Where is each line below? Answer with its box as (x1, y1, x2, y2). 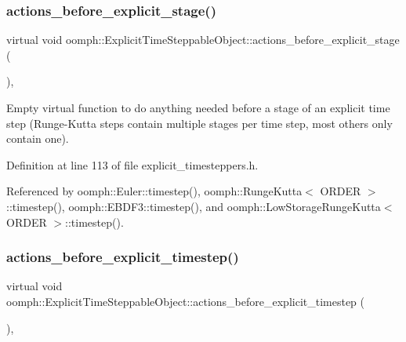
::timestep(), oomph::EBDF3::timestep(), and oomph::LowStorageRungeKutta (6, 198, 381, 214)
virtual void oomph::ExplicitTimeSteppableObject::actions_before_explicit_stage (6, 31, 400, 48)
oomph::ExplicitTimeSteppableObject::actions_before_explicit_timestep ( (6, 293, 365, 309)
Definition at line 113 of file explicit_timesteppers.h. (6, 156, 259, 173)
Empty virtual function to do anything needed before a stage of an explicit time (6, 100, 390, 115)
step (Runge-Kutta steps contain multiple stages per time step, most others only (6, 115, 393, 131)
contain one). (6, 130, 69, 147)
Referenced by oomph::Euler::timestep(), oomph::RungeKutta (6, 183, 303, 199)
